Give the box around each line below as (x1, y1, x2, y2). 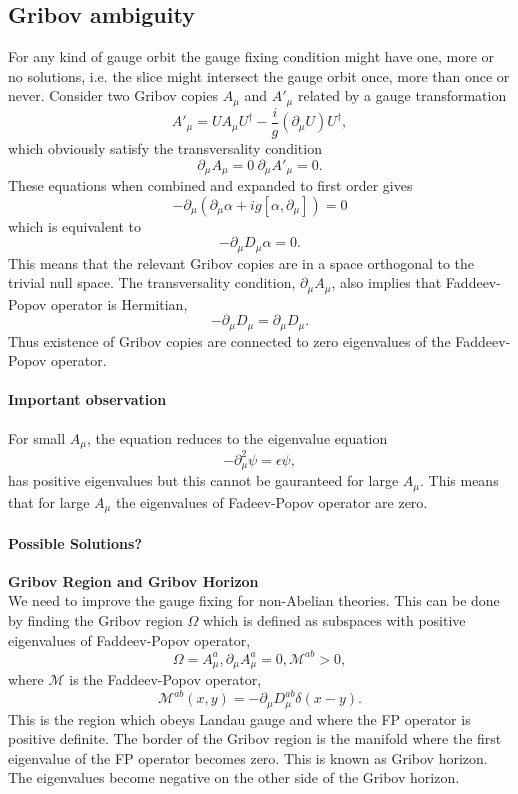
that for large (8, 491, 90, 512)
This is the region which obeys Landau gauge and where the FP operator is (8, 708, 471, 729)
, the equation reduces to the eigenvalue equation (86, 427, 388, 448)
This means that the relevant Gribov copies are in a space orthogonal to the (8, 252, 475, 273)
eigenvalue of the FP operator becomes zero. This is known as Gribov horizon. (8, 747, 488, 768)
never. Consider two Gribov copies (8, 85, 218, 106)
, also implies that (331, 272, 442, 293)
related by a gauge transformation (297, 85, 507, 106)
